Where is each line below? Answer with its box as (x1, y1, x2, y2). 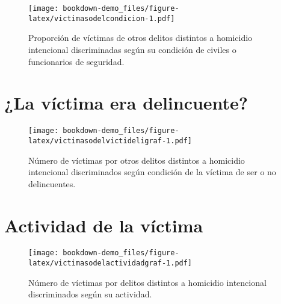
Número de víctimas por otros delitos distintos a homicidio (28, 154, 245, 166)
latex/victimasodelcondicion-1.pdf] (28, 14, 175, 23)
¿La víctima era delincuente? (4, 90, 249, 115)
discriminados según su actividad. (28, 288, 152, 300)
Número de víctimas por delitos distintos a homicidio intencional (28, 276, 267, 288)
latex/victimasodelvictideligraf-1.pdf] (28, 136, 193, 145)
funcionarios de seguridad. (28, 55, 125, 67)
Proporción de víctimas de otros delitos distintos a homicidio (28, 31, 253, 44)
